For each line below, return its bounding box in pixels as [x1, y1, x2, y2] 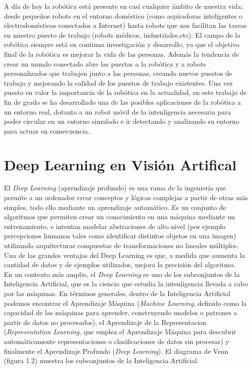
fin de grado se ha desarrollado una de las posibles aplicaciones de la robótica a [4, 96, 241, 107]
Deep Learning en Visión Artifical [4, 154, 237, 174]
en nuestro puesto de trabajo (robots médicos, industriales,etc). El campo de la [4, 29, 241, 40]
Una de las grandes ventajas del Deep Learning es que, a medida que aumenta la [4, 250, 245, 260]
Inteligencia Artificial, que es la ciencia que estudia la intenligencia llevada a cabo [4, 278, 248, 289]
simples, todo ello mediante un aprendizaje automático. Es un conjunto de [4, 202, 226, 212]
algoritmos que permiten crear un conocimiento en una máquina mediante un [4, 211, 235, 222]
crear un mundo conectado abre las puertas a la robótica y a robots [4, 58, 206, 69]
